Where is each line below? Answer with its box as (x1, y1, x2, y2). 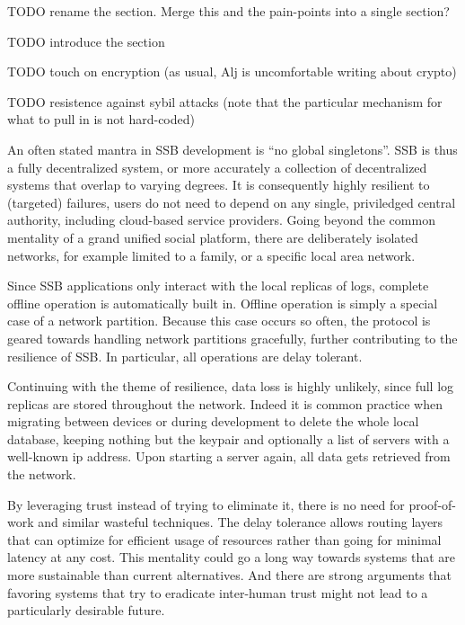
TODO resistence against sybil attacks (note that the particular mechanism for (7, 92, 443, 111)
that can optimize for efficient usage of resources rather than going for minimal (7, 530, 442, 549)
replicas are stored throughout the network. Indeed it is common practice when (7, 394, 443, 413)
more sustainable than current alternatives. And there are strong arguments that (7, 566, 452, 585)
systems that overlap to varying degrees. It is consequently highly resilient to (7, 175, 430, 194)
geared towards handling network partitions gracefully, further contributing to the (7, 328, 458, 347)
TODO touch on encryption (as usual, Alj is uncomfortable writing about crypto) (7, 62, 457, 81)
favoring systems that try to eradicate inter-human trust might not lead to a (7, 583, 428, 602)
